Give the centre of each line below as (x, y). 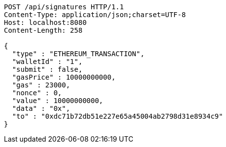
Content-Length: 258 (43, 30)
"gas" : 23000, (41, 85)
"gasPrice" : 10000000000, (64, 77)
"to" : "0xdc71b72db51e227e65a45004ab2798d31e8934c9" (117, 116)
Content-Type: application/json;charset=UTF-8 (95, 15)
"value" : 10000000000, (58, 101)
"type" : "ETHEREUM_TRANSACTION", (78, 54)
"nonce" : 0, (37, 93)
